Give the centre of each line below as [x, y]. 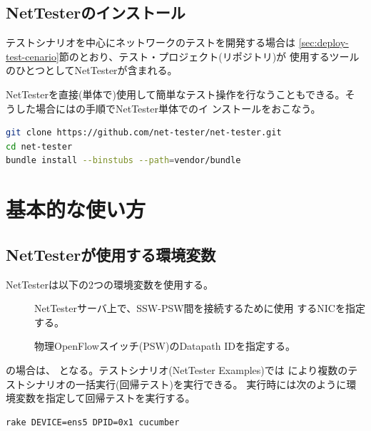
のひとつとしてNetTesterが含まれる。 [92, 70]
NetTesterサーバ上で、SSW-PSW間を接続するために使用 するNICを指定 [200, 308]
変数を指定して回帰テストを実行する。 [105, 398]
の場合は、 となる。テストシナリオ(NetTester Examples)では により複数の [177, 369]
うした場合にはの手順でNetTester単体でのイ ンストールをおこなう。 [163, 108]
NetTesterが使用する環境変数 [111, 254]
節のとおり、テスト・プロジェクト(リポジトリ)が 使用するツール [209, 56]
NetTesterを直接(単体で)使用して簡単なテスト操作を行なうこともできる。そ [181, 94]
